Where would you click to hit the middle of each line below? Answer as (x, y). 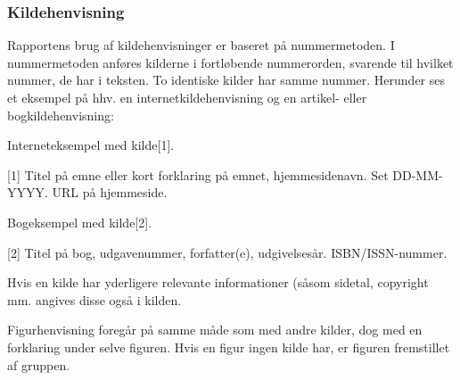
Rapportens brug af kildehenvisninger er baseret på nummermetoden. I (201, 45)
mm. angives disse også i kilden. (94, 299)
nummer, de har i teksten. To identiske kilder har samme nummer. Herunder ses (226, 80)
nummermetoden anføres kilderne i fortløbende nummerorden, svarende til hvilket (230, 62)
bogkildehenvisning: (61, 115)
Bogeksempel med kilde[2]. (80, 222)
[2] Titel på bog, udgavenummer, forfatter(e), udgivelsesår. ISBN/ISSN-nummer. (227, 252)
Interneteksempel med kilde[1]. (91, 145)
